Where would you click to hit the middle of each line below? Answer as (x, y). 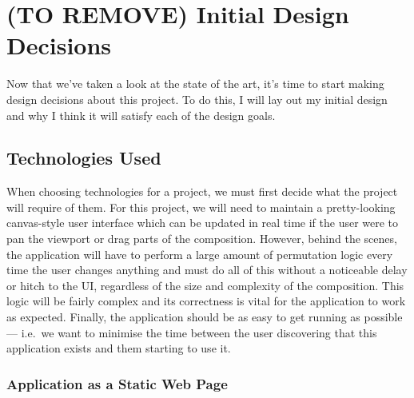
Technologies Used (84, 158)
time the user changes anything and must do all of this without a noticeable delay (207, 270)
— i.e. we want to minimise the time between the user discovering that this (192, 332)
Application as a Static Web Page (117, 383)
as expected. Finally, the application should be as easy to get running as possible (205, 317)
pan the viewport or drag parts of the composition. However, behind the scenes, (202, 239)
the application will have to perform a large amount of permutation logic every (200, 254)
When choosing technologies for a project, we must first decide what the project (202, 191)
